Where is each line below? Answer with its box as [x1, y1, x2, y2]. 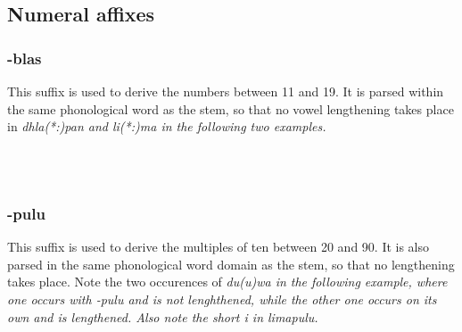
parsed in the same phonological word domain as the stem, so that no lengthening [7, 254, 455, 273]
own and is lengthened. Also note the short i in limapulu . [7, 307, 318, 326]
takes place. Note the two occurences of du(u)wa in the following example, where [7, 272, 448, 291]
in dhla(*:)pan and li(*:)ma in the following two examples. [7, 117, 326, 136]
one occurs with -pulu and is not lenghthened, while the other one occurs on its [7, 289, 437, 308]
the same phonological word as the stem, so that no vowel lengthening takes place [7, 99, 454, 118]
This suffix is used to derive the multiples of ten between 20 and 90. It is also [7, 237, 430, 256]
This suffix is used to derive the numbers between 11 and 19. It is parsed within [7, 82, 444, 100]
